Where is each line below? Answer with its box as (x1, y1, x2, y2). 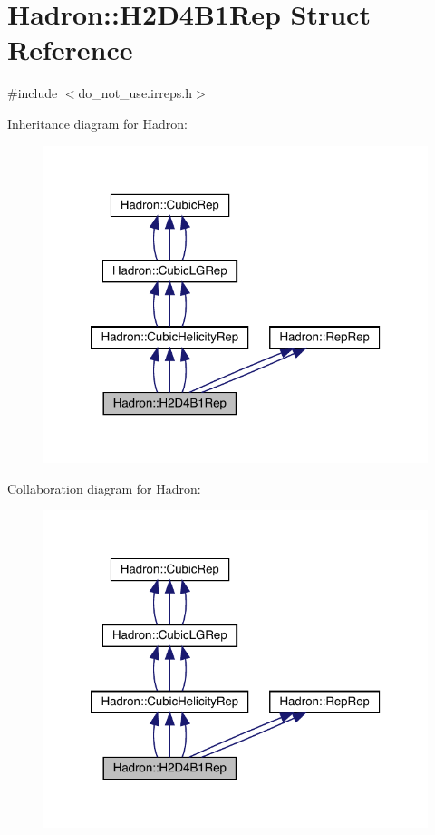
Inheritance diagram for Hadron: (7, 113, 188, 133)
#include (7, 83, 58, 103)
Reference (7, 31, 133, 68)
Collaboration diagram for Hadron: (7, 478, 201, 497)
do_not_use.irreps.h (78, 83, 193, 103)
